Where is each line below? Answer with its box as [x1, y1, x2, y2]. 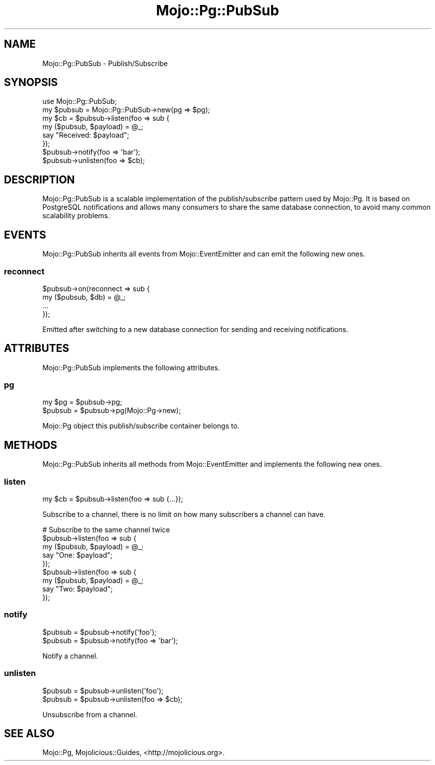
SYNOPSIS [4, 76, 58, 89]
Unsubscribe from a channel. [42, 710, 138, 719]
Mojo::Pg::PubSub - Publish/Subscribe [42, 59, 168, 68]
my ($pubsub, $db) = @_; [42, 292, 126, 301]
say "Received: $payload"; [42, 131, 129, 140]
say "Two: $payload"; [42, 585, 113, 594]
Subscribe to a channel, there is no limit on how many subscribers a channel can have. [42, 510, 326, 519]
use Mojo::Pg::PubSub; [42, 97, 117, 106]
